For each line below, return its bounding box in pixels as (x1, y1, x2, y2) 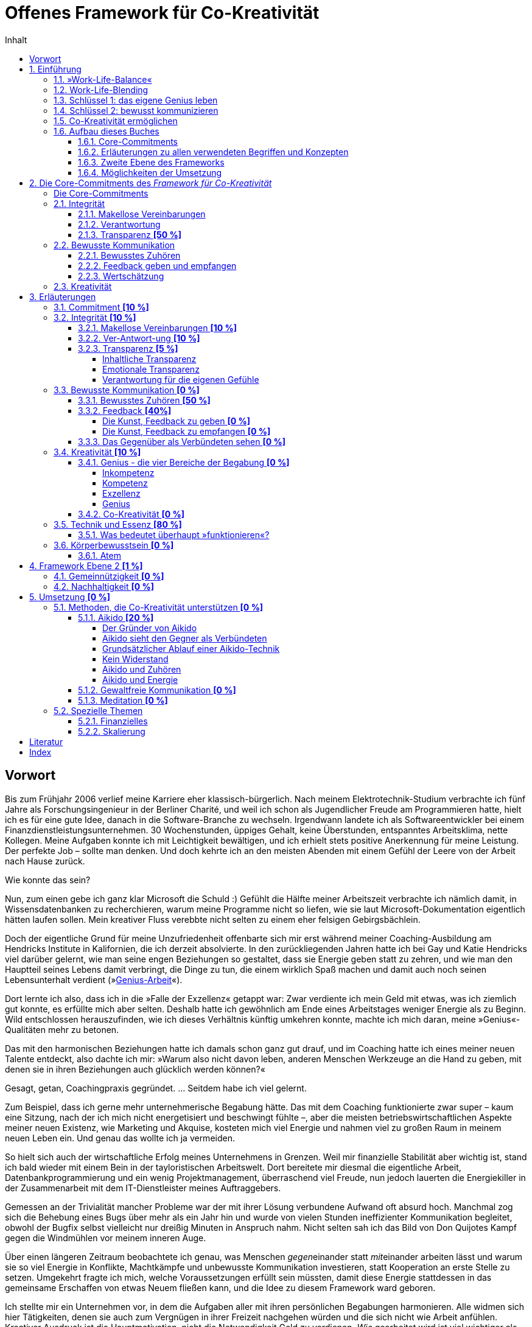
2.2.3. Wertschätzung (78, 270, 164, 281)
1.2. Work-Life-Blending (54, 84, 149, 95)
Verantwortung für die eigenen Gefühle (102, 374, 259, 385)
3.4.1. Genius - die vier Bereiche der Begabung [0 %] (78, 457, 290, 467)
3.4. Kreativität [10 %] (54, 446, 141, 457)
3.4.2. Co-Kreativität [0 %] (78, 508, 184, 519)
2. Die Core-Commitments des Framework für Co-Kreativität (29, 177, 272, 188)
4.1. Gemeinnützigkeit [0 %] (54, 570, 164, 581)
